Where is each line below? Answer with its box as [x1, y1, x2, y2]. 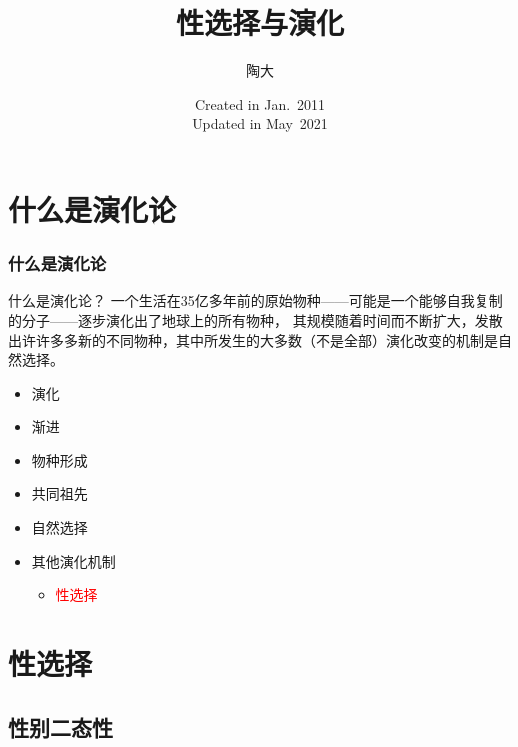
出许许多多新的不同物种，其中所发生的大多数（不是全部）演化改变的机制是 [8, 329, 498, 350]
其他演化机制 [31, 550, 116, 571]
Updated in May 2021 [192, 113, 328, 134]
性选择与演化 [175, 2, 344, 43]
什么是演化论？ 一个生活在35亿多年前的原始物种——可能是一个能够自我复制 [8, 290, 503, 311]
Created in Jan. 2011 [194, 93, 326, 114]
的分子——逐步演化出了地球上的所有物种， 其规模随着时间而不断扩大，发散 [8, 309, 503, 330]
